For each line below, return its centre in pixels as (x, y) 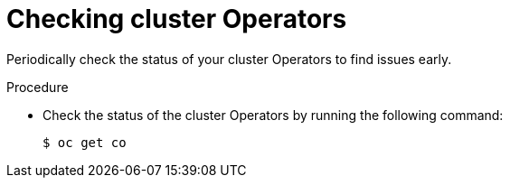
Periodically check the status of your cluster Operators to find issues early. (229, 59)
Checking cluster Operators (177, 19)
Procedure (38, 87)
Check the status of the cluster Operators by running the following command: (273, 115)
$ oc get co (85, 142)
